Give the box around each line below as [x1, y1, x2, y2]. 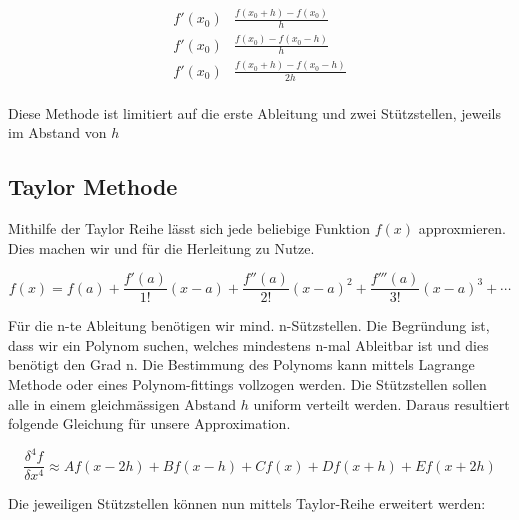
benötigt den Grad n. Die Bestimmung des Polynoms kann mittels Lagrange [8, 354, 475, 375]
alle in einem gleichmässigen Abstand [8, 393, 237, 414]
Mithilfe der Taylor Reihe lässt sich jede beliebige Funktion [8, 217, 370, 238]
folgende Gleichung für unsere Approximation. [8, 413, 291, 434]
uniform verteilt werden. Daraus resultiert [253, 393, 510, 414]
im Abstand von [8, 122, 107, 143]
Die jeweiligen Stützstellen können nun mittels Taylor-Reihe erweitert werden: [8, 493, 486, 514]
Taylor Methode [8, 171, 178, 202]
